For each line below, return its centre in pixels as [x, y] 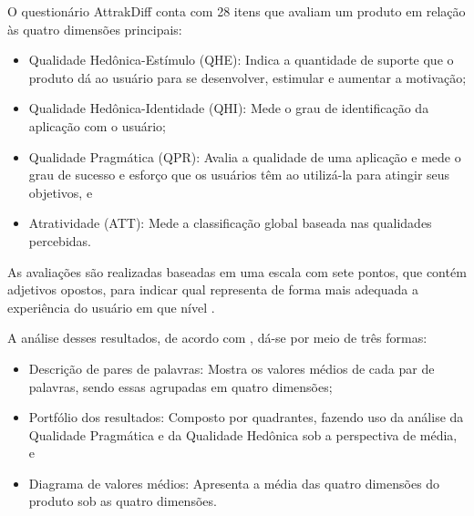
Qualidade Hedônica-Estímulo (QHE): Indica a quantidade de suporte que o [241, 60]
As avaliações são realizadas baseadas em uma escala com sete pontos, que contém [237, 271]
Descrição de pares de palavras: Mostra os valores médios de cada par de [232, 368]
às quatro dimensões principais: [95, 29]
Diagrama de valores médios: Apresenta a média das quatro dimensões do [234, 483]
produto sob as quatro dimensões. [123, 501]
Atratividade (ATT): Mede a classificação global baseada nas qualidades [230, 223]
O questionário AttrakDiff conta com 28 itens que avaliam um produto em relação [237, 11]
